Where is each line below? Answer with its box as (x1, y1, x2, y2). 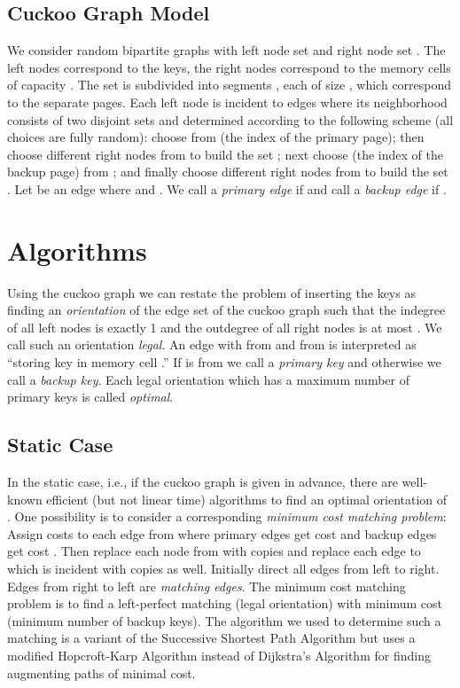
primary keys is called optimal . (7, 387, 174, 406)
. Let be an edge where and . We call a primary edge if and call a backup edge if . (7, 179, 447, 198)
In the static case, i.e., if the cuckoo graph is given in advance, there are (7, 473, 398, 491)
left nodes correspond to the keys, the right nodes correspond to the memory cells (7, 58, 451, 76)
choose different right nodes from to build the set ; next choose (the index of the (7, 145, 443, 163)
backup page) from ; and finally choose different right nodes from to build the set (7, 162, 448, 181)
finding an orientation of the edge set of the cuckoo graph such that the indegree (7, 301, 446, 319)
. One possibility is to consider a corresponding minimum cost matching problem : (7, 507, 447, 526)
